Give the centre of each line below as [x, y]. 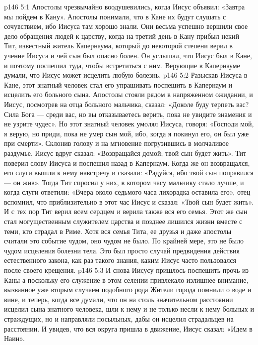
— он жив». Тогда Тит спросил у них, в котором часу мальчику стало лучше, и [124, 182]
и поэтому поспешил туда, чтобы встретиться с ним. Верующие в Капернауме [122, 65]
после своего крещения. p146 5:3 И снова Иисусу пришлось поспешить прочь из [126, 270]
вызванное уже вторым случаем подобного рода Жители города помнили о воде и [128, 289]
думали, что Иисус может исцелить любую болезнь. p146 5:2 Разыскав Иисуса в [126, 75]
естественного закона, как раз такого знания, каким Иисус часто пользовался [120, 260]
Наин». [14, 338]
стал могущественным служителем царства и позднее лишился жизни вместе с [123, 221]
